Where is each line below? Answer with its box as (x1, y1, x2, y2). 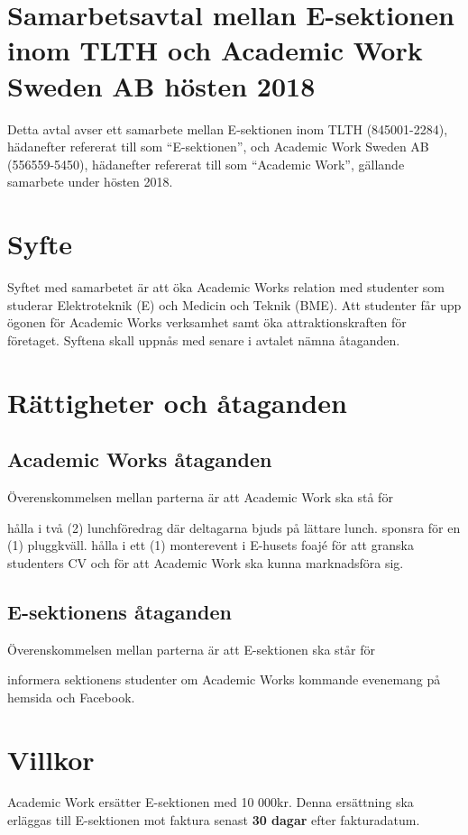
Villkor (7, 740, 95, 777)
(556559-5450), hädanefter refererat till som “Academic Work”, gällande (7, 154, 405, 173)
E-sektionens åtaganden (7, 597, 232, 625)
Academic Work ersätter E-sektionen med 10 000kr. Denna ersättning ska (7, 793, 414, 812)
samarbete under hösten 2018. (7, 172, 173, 191)
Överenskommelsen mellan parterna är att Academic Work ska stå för (7, 487, 393, 506)
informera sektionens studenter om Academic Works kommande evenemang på (7, 670, 441, 689)
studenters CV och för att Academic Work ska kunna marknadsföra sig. (7, 553, 404, 572)
